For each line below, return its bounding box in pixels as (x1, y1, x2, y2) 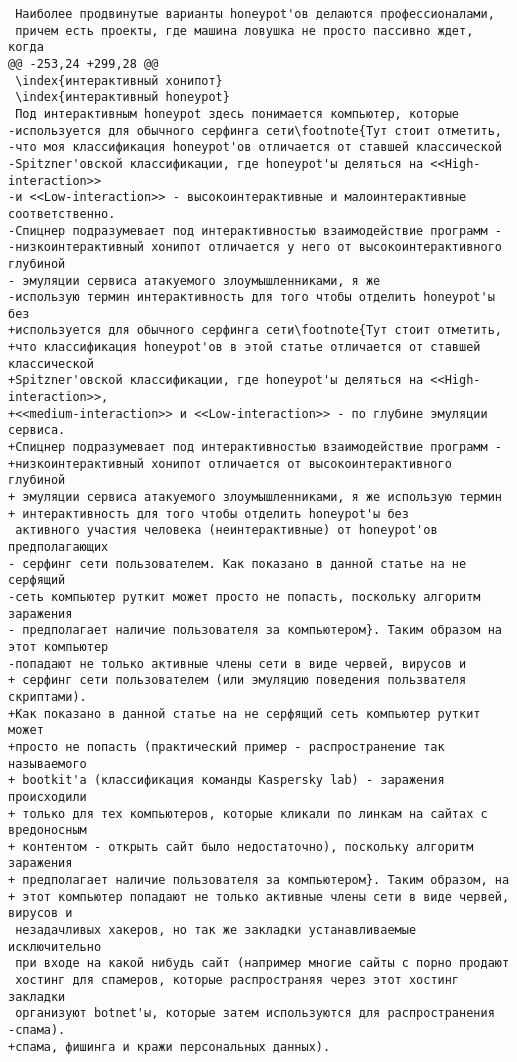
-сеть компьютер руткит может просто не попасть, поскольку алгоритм (8, 589, 481, 604)
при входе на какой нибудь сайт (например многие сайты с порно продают (15, 956, 510, 971)
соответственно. (8, 206, 116, 221)
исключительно (8, 939, 102, 954)
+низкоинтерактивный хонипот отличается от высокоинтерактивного (8, 456, 452, 471)
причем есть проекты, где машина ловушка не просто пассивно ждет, (15, 23, 474, 38)
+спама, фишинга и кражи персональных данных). (8, 1039, 331, 1054)
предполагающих (8, 540, 109, 554)
